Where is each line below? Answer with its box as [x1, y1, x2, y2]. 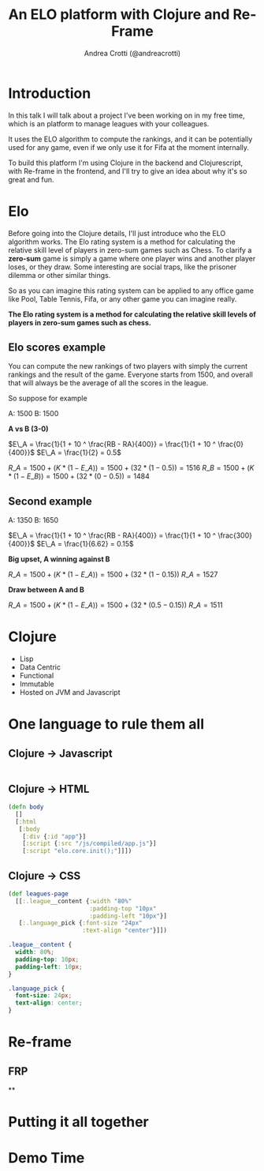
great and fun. [8, 175, 54, 184]
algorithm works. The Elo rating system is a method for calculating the [8, 237, 236, 246]
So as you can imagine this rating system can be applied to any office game [8, 286, 255, 295]
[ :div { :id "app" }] [22, 832, 87, 840]
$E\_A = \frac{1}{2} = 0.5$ [36, 448, 122, 457]
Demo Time [8, 1149, 85, 1167]
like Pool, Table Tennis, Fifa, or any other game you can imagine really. [8, 294, 237, 303]
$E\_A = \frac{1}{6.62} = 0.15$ [36, 539, 134, 549]
